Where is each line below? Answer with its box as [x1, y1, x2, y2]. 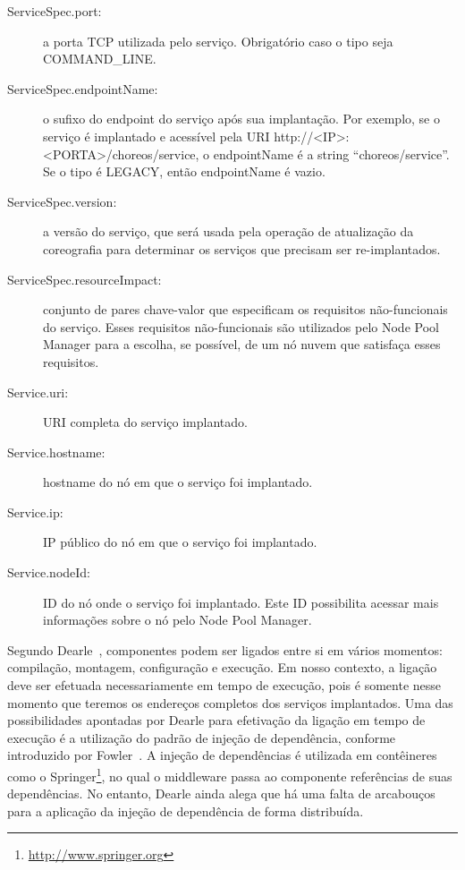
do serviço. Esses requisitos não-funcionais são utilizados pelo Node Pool [43, 317, 439, 336]
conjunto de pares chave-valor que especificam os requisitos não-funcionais [43, 300, 448, 319]
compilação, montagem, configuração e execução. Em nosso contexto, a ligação [7, 658, 437, 677]
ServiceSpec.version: [7, 192, 117, 210]
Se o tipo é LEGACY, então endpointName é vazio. [43, 162, 325, 181]
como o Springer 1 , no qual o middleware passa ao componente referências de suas [7, 764, 452, 785]
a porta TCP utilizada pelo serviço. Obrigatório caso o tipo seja [43, 31, 393, 50]
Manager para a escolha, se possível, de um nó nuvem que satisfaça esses [43, 335, 441, 354]
